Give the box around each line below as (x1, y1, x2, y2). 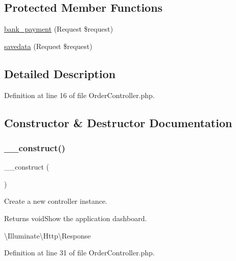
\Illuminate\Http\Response (4, 230, 91, 241)
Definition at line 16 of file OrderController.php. (4, 89, 155, 100)
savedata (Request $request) (4, 40, 92, 51)
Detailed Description (4, 65, 116, 81)
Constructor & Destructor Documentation (4, 114, 232, 130)
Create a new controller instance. (4, 196, 108, 206)
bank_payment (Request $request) (4, 23, 113, 34)
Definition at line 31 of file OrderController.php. (4, 247, 155, 258)
